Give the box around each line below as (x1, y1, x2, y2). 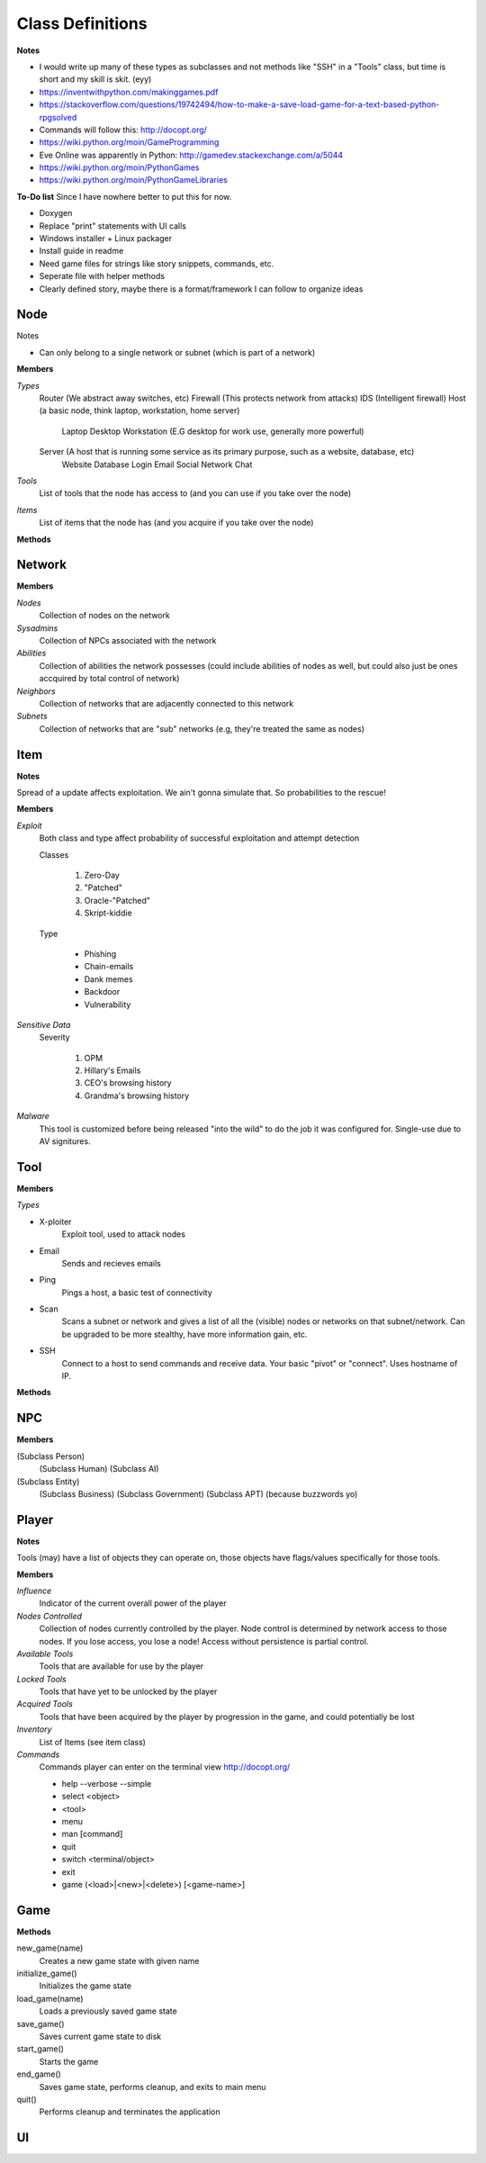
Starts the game (39, 2056, 99, 2067)
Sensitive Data (16, 1019, 71, 1030)
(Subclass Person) (16, 1450, 85, 1462)
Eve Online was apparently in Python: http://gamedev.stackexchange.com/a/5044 (39, 149, 344, 160)
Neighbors (16, 685, 56, 697)
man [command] (61, 1828, 123, 1840)
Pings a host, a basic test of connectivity (61, 1287, 213, 1298)
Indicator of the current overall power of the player (39, 1598, 227, 1609)
